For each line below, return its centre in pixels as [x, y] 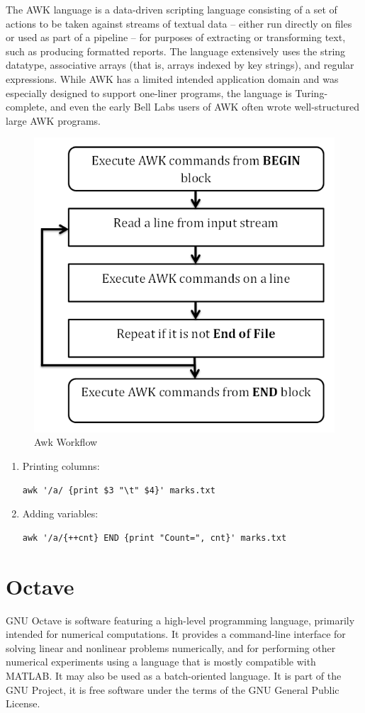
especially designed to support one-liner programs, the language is [149, 92]
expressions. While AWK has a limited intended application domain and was [172, 78]
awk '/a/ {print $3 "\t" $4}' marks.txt [119, 490]
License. [23, 703]
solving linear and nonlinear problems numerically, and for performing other [171, 647]
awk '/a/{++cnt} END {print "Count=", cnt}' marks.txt [155, 538]
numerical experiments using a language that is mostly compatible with [161, 662]
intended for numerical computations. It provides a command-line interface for [176, 634]
